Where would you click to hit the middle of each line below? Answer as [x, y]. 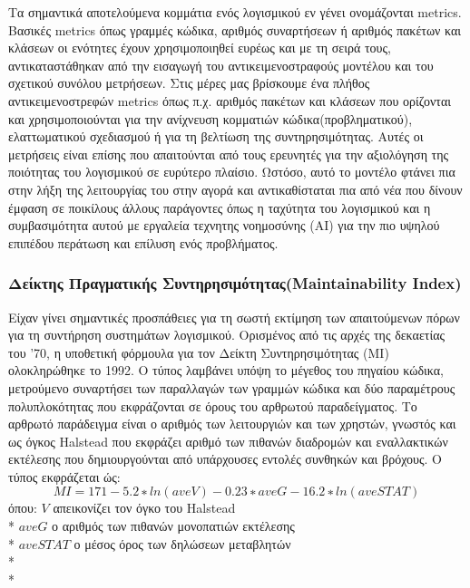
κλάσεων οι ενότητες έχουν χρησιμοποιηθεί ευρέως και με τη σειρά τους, [200, 48]
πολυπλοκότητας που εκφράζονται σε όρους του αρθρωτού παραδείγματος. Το [213, 405]
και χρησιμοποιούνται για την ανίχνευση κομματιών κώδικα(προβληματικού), [211, 118]
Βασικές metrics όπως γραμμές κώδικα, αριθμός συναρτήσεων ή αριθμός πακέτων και [235, 29]
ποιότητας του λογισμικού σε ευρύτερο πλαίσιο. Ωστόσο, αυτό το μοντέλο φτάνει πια [232, 172]
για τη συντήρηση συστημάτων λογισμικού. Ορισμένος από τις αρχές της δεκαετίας [227, 335]
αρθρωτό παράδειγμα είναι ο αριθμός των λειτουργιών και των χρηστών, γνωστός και [232, 424]
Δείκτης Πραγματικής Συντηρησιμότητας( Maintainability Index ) [235, 283]
